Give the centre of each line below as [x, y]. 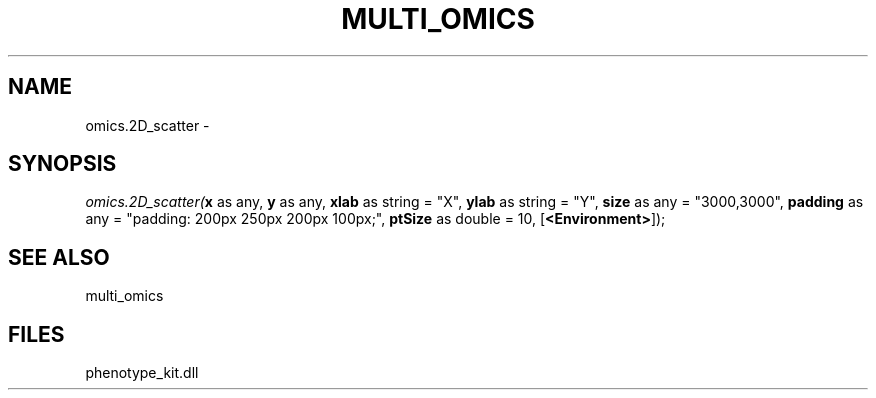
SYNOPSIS [62, 164]
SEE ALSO [59, 257]
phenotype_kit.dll [142, 373]
